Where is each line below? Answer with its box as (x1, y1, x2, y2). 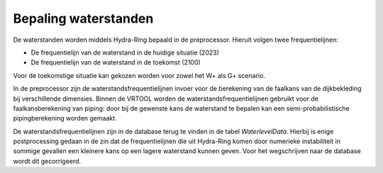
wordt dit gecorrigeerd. (13, 157, 82, 165)
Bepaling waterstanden (13, 11, 154, 26)
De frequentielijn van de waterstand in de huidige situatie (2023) (30, 48, 220, 57)
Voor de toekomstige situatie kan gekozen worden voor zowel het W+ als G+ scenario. (13, 71, 266, 79)
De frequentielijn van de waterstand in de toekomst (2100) (30, 58, 201, 67)
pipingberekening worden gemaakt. (13, 114, 117, 123)
